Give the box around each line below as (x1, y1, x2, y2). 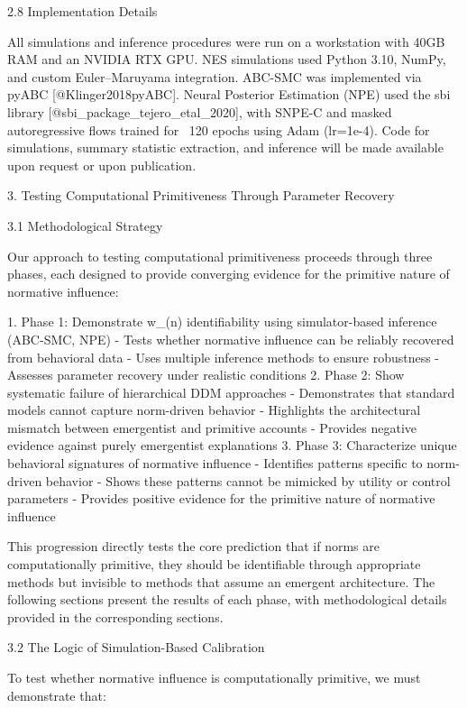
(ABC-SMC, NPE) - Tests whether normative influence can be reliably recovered (7, 329, 454, 348)
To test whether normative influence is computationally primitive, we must (7, 668, 421, 686)
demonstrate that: (7, 685, 106, 704)
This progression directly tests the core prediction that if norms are (7, 537, 380, 556)
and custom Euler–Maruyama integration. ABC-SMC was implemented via (7, 67, 422, 86)
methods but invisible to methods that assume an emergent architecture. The (7, 572, 435, 591)
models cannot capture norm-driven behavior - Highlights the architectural (7, 400, 421, 419)
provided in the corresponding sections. (7, 607, 224, 626)
